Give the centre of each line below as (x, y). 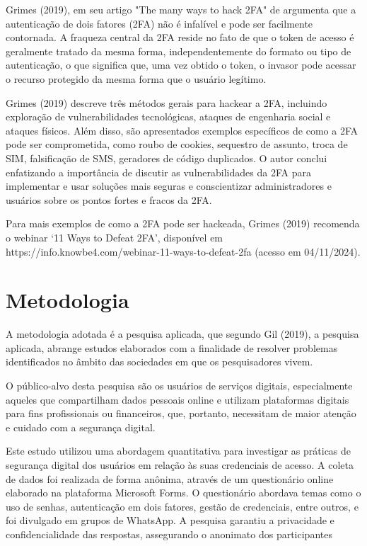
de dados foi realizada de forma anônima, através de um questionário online (170, 478)
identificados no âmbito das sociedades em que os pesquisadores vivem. (159, 362)
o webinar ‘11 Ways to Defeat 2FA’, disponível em (115, 237)
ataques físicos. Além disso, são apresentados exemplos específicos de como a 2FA (182, 130)
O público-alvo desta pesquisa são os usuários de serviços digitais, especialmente (179, 385)
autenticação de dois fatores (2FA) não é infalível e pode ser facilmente (159, 23)
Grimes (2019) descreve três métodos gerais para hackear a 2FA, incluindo (167, 102)
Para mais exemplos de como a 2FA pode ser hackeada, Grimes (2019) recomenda (183, 223)
